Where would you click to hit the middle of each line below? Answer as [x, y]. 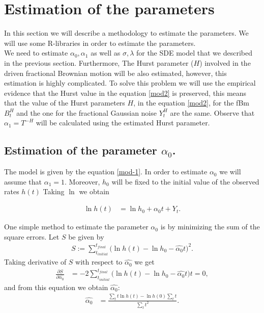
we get [144, 262]
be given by [86, 236]
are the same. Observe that [212, 112]
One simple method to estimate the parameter [76, 227]
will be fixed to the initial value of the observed [185, 181]
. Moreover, [82, 181]
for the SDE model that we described [194, 53]
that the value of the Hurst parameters [65, 103]
